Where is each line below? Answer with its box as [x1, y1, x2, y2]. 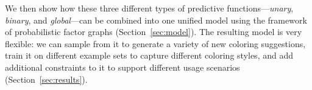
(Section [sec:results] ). [5, 72, 88, 85]
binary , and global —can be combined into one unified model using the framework [5, 13, 307, 26]
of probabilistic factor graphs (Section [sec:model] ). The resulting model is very [5, 25, 302, 38]
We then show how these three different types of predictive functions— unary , [5, 2, 294, 14]
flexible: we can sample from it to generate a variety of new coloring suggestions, [5, 37, 306, 50]
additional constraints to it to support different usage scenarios [5, 60, 240, 73]
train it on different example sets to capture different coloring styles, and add [5, 49, 293, 62]
